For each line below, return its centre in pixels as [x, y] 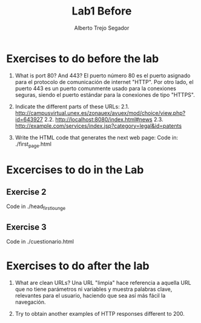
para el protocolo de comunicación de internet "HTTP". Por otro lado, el [104, 82]
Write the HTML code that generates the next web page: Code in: [97, 137]
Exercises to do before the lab [83, 58]
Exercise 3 [26, 227]
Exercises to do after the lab [78, 266]
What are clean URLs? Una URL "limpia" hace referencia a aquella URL [103, 283]
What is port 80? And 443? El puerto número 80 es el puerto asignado [103, 75]
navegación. [31, 302]
